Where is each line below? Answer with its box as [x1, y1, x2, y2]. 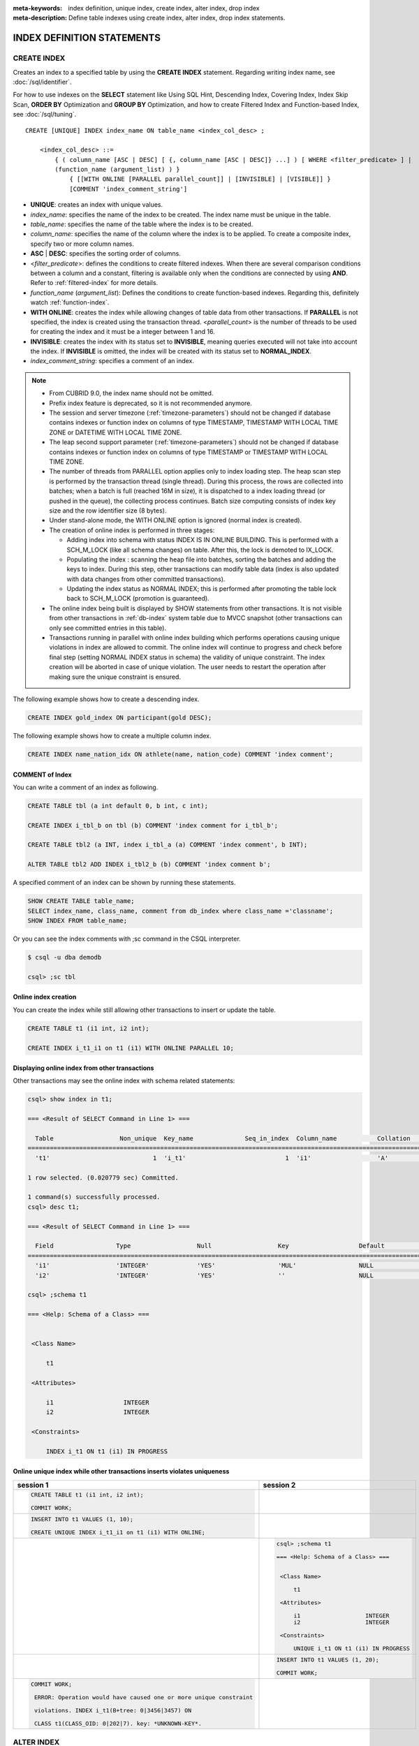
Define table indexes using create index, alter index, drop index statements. [68, 14, 286, 22]
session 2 [263, 1480, 296, 1490]
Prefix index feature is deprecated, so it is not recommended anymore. [49, 399, 253, 407]
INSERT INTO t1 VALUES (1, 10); [30, 1516, 134, 1523]
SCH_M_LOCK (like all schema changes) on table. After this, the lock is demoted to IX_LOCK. [66, 545, 334, 554]
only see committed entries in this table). [49, 624, 167, 632]
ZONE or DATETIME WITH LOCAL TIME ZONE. [49, 428, 182, 436]
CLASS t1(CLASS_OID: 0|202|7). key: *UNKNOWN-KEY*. [34, 1719, 202, 1727]
